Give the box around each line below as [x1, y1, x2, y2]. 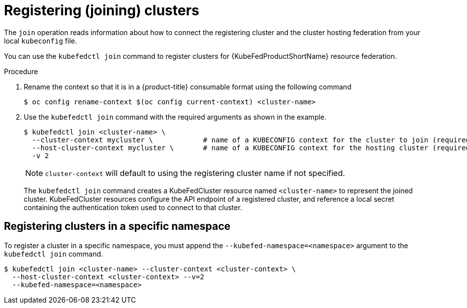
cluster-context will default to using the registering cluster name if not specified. [45, 168, 345, 178]
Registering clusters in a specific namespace [4, 220, 231, 233]
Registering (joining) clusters [4, 2, 199, 19]
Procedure [4, 67, 38, 76]
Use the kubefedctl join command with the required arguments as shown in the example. [24, 112, 327, 121]
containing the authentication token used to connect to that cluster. [24, 203, 242, 212]
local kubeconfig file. [4, 36, 77, 45]
